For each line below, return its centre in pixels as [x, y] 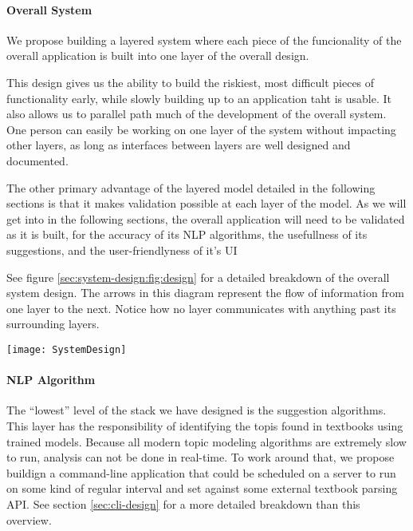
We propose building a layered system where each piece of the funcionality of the [204, 40]
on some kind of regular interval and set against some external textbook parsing [202, 488]
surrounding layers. [53, 324]
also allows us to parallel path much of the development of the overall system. [197, 114]
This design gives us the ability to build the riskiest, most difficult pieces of [191, 82]
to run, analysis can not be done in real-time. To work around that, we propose [201, 457]
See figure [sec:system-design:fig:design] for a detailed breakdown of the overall [198, 277]
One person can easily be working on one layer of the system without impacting [201, 129]
